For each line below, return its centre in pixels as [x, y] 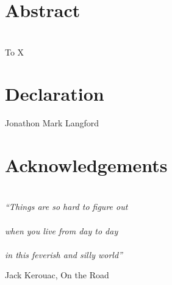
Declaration [55, 94]
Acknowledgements [86, 165]
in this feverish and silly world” [64, 254]
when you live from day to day [62, 230]
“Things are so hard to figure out [66, 207]
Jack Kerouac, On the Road [57, 275]
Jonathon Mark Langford [52, 123]
